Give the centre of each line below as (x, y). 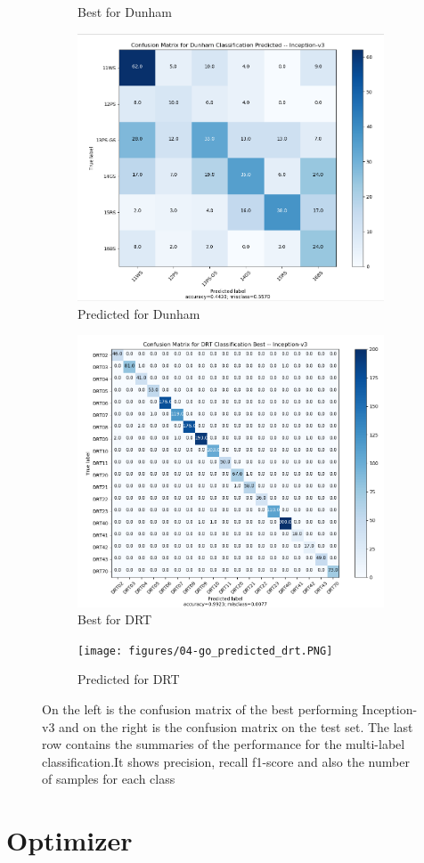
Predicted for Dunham (139, 313)
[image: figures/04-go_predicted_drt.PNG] (205, 651)
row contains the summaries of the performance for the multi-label (224, 744)
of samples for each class (109, 779)
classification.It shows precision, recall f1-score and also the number (226, 761)
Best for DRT (115, 619)
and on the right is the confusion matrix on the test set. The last (236, 726)
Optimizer (69, 840)
